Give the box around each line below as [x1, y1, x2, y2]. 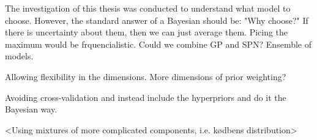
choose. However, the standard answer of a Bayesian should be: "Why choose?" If [5, 13, 308, 26]
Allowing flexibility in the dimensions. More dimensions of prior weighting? [5, 70, 286, 83]
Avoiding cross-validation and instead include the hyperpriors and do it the [5, 90, 286, 103]
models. [5, 50, 34, 62]
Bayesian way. [5, 103, 58, 116]
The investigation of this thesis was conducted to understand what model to [5, 2, 291, 14]
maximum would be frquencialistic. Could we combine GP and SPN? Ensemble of [5, 37, 311, 50]
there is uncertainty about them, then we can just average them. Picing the [5, 26, 288, 39]
